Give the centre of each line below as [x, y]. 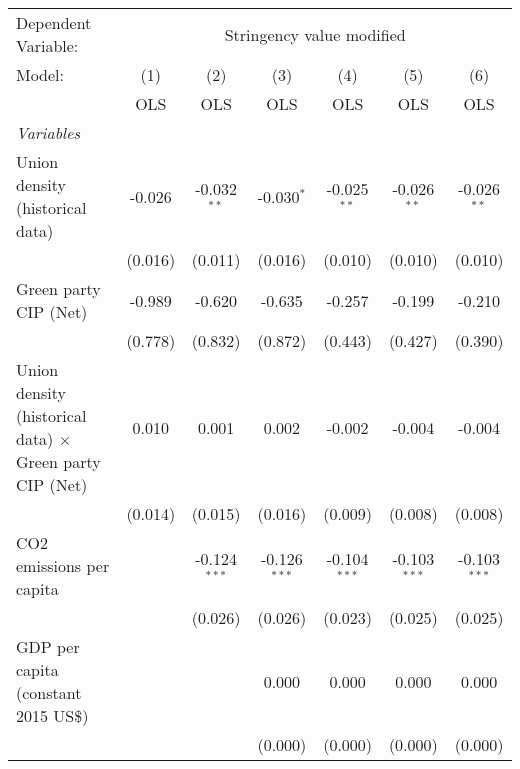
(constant [49, 692]
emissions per [63, 565]
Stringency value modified [315, 34]
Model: [40, 74]
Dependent [54, 22]
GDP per [48, 646]
